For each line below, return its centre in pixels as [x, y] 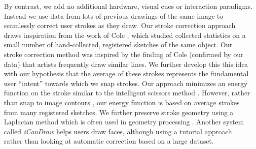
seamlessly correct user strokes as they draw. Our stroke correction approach [120, 25]
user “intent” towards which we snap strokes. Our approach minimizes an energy [126, 83]
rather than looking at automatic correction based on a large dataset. [109, 141]
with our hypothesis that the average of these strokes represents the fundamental [126, 74]
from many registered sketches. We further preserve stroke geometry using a [119, 112]
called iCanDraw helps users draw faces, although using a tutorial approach [118, 131]
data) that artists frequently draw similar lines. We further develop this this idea [126, 64]
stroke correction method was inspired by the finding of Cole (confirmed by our [124, 54]
